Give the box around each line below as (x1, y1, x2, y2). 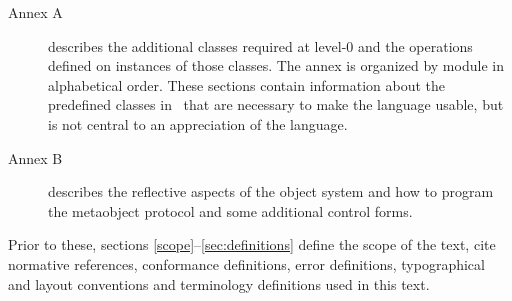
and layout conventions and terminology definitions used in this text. (8, 273, 430, 294)
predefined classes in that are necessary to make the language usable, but (48, 94, 504, 115)
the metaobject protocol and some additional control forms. (48, 200, 413, 221)
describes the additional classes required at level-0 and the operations (48, 35, 473, 56)
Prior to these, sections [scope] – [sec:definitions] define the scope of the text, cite (8, 234, 496, 255)
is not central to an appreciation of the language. (48, 113, 348, 134)
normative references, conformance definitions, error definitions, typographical (8, 253, 485, 274)
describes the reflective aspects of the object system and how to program (48, 181, 494, 202)
